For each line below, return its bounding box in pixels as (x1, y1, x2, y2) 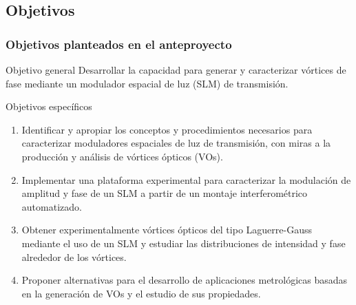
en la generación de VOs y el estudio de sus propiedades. (21, 286, 261, 300)
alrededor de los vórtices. (21, 249, 127, 264)
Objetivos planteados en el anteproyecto (6, 35, 232, 52)
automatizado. (21, 199, 82, 213)
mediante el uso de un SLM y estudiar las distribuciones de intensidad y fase (21, 235, 346, 250)
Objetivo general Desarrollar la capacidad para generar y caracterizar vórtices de (6, 63, 346, 76)
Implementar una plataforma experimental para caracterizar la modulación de (21, 172, 351, 187)
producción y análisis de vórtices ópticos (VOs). (21, 149, 223, 163)
